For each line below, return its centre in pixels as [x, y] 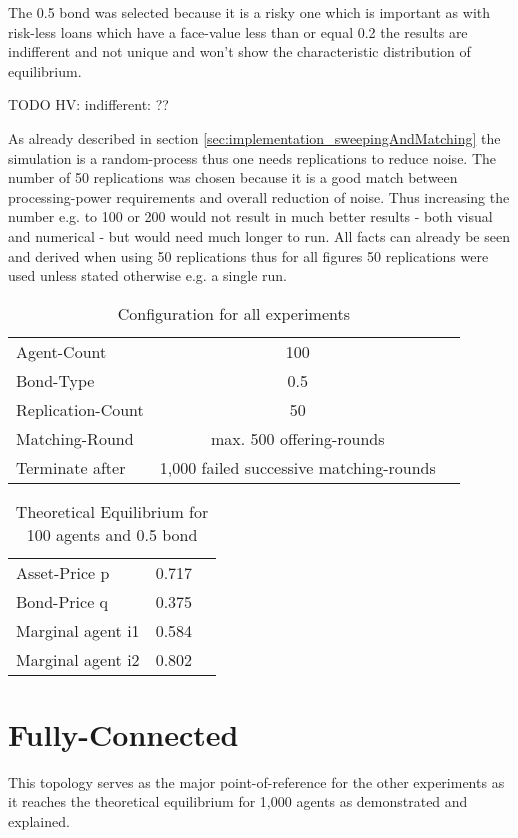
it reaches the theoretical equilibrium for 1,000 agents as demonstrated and [238, 801]
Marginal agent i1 [78, 630]
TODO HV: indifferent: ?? [88, 104]
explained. [39, 821]
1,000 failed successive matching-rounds [297, 467]
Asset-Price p [63, 572]
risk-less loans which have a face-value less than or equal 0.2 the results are [238, 31]
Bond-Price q [62, 601]
